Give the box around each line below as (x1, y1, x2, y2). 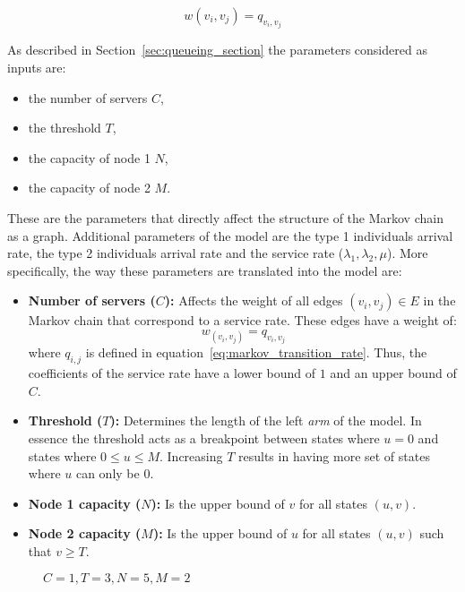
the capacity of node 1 (28, 148, 151, 167)
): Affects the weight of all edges (164, 291, 343, 310)
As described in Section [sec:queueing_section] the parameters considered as (7, 40, 427, 59)
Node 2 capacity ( (28, 524, 142, 543)
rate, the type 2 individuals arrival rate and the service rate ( (7, 244, 344, 262)
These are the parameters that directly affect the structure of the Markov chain (7, 209, 443, 227)
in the (423, 291, 456, 310)
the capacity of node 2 (28, 178, 151, 197)
